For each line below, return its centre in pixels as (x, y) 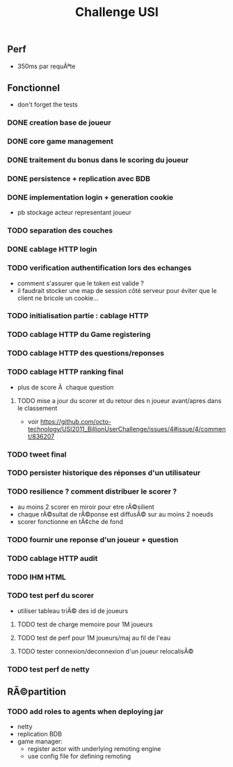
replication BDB (40, 734)
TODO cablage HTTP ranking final (65, 372)
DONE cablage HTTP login (52, 249)
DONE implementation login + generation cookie (90, 198)
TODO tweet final (37, 454)
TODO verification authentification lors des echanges (99, 268)
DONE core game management (60, 141)
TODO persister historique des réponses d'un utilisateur (104, 473)
